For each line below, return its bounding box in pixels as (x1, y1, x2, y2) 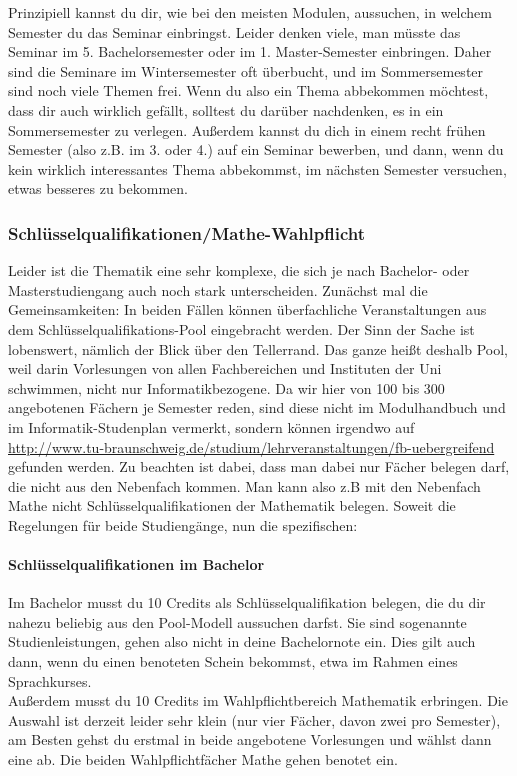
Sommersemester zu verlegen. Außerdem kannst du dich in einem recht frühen (8, 119, 486, 140)
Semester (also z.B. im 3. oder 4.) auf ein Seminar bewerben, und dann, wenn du (8, 139, 504, 160)
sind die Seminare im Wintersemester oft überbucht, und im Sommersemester (8, 60, 484, 81)
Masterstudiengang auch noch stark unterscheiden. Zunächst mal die (8, 279, 428, 300)
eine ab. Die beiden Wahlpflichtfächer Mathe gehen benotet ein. (8, 749, 398, 770)
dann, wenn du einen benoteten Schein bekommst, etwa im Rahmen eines (8, 651, 458, 672)
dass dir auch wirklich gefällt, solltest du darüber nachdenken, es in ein (8, 99, 444, 120)
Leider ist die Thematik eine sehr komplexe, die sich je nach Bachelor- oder (8, 260, 470, 281)
